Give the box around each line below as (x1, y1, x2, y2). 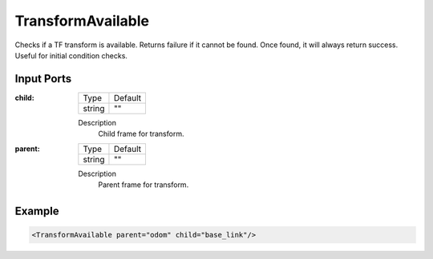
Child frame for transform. (98, 129, 184, 139)
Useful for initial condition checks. (14, 50, 128, 60)
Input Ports (14, 72, 72, 86)
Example (14, 204, 59, 217)
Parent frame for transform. (98, 180, 189, 189)
